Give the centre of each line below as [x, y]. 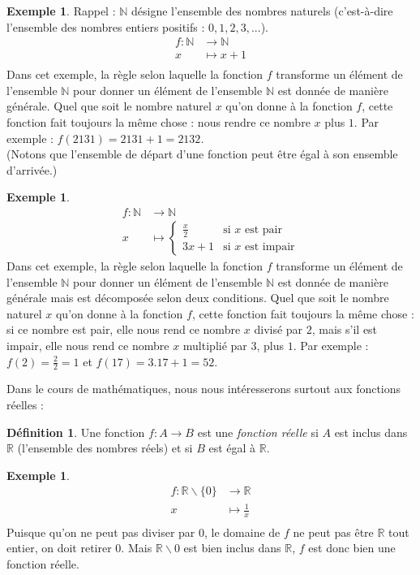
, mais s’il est [345, 329]
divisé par [279, 329]
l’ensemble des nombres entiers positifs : [106, 26]
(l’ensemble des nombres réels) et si [105, 448]
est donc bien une [352, 548]
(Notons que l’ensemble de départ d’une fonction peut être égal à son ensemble [202, 154]
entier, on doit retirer [59, 548]
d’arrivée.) [32, 169]
